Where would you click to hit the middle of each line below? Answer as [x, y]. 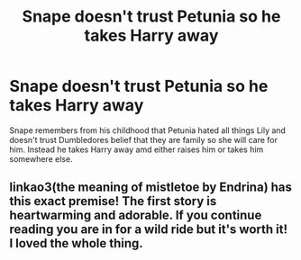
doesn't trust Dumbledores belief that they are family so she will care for [143, 139]
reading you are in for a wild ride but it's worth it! [149, 230]
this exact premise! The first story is [113, 201]
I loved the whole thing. [77, 243]
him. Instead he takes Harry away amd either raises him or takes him [137, 149]
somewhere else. [41, 158]
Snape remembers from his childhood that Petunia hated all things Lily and [148, 130]
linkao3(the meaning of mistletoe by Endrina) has [151, 188]
